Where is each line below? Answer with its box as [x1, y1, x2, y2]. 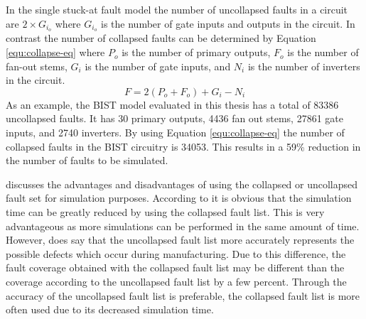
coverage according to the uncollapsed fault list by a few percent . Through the [6, 274, 347, 288]
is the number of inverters [247, 58, 360, 73]
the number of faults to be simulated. [6, 153, 168, 168]
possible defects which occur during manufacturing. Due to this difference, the [6, 246, 346, 261]
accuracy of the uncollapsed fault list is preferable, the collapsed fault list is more [6, 288, 360, 303]
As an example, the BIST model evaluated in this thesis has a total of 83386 [6, 97, 339, 112]
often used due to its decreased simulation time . [6, 302, 214, 317]
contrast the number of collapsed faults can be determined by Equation [6, 31, 316, 45]
